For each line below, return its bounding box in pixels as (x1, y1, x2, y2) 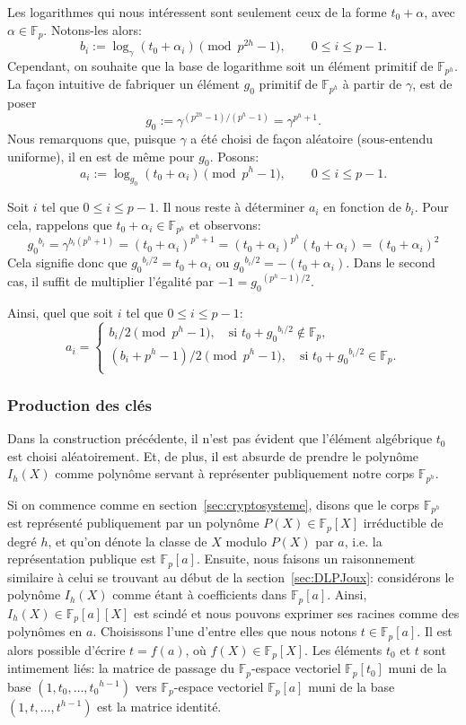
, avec (424, 3, 455, 21)
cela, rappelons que (7, 214, 112, 233)
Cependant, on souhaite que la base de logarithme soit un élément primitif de (7, 56, 434, 74)
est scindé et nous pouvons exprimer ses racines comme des (134, 603, 460, 622)
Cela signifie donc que (7, 253, 127, 272)
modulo (225, 531, 267, 550)
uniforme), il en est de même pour (7, 146, 195, 165)
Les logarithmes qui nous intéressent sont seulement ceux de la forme (7, 3, 387, 21)
